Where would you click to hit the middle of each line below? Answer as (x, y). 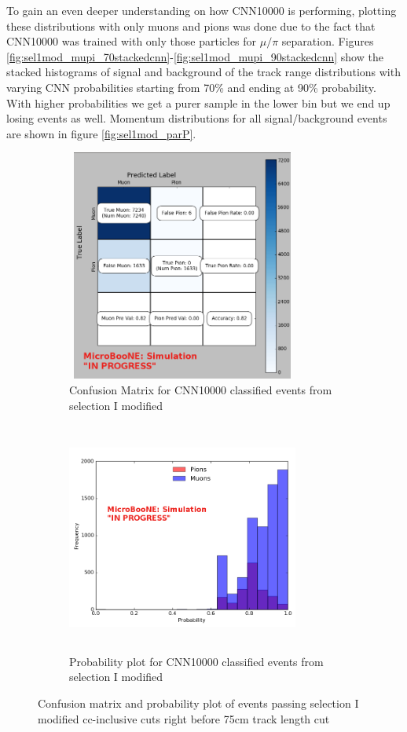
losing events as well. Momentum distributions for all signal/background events (197, 118)
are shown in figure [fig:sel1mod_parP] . (101, 133)
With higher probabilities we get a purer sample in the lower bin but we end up (198, 102)
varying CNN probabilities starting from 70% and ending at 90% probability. (191, 87)
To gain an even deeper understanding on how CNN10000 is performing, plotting (202, 10)
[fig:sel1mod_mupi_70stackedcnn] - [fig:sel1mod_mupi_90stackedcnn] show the (195, 56)
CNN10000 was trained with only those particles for (132, 41)
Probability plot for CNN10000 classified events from (196, 661)
